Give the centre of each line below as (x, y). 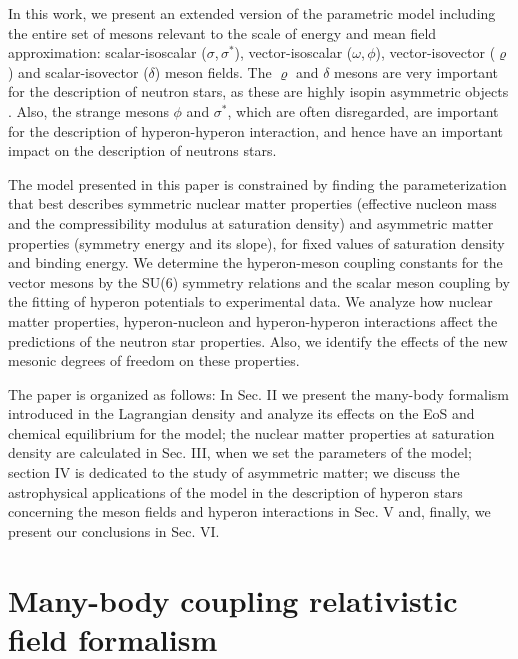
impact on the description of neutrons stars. (142, 150)
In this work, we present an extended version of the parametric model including (252, 13)
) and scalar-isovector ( (78, 71)
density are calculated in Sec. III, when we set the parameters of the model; (240, 452)
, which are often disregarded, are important (363, 110)
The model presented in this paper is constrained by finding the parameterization (257, 183)
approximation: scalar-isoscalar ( (107, 52)
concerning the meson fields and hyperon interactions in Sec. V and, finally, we (249, 511)
